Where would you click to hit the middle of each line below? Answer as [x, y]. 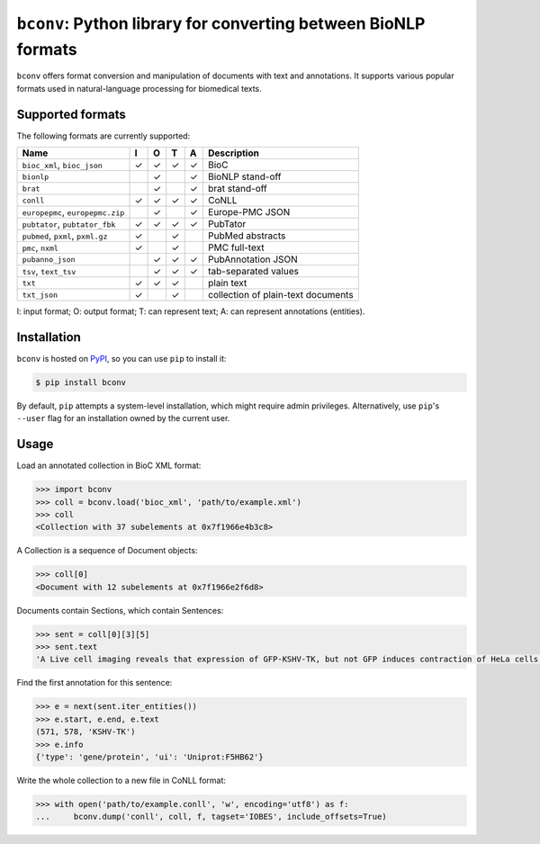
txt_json [40, 295]
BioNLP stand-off [245, 177]
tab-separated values [253, 272]
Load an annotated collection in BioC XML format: [109, 466]
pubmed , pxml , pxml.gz [65, 236]
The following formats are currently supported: [103, 136]
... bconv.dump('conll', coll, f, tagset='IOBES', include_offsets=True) [211, 817]
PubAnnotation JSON [253, 259]
